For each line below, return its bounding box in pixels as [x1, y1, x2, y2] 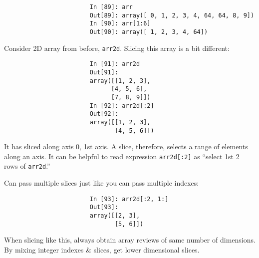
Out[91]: [89, 68, 119, 76]
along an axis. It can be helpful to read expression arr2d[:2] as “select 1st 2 [4, 151, 240, 161]
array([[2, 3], [89, 212, 140, 219]
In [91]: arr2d [89, 60, 140, 68]
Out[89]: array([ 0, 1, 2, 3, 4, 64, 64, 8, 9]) [89, 11, 255, 19]
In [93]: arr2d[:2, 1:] [89, 195, 169, 203]
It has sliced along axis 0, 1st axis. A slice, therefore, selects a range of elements [4, 141, 248, 152]
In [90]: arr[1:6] [89, 20, 151, 27]
